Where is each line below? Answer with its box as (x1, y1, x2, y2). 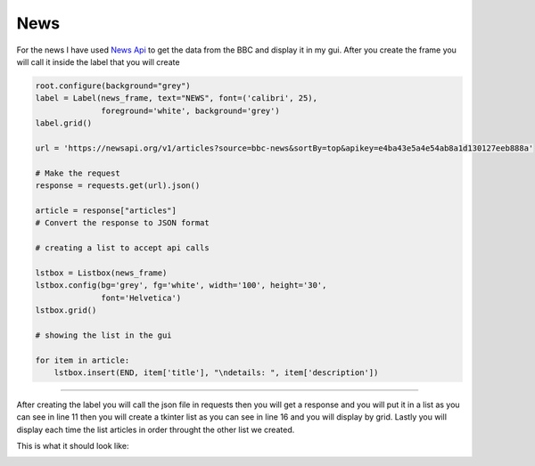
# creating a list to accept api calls (35, 243, 210, 253)
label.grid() (35, 119, 93, 128)
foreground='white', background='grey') (101, 105, 280, 116)
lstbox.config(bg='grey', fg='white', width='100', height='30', (35, 281, 327, 290)
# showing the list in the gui (35, 330, 173, 340)
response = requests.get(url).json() (35, 181, 201, 191)
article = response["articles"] (35, 205, 177, 216)
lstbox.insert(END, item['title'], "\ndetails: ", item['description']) (53, 367, 379, 378)
